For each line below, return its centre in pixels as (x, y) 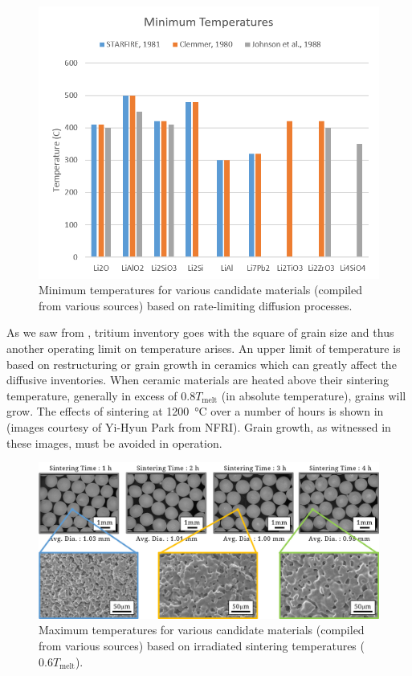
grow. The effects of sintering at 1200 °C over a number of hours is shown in (195, 411)
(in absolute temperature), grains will (314, 395)
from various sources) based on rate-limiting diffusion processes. (196, 305)
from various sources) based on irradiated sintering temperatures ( (202, 645)
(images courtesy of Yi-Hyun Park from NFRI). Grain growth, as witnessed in (199, 426)
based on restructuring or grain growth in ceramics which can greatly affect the (202, 364)
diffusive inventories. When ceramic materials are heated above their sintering (198, 380)
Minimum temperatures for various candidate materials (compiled (200, 290)
